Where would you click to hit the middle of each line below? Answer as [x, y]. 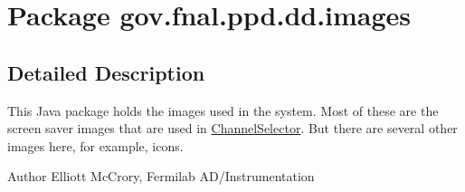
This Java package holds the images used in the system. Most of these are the [223, 110]
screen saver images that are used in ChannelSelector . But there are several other [232, 128]
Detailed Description [106, 72]
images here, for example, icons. [95, 145]
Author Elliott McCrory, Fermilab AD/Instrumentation [161, 176]
